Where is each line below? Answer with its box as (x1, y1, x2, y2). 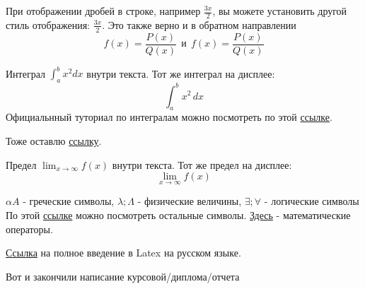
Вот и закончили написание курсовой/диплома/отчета (6, 269, 240, 283)
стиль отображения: (6, 17, 90, 32)
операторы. (6, 221, 53, 236)
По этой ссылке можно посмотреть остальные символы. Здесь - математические (6, 207, 351, 222)
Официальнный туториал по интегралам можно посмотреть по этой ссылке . (6, 110, 332, 124)
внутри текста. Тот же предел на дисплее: (112, 157, 292, 172)
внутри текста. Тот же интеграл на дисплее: (86, 66, 275, 81)
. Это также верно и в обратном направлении (102, 17, 296, 32)
